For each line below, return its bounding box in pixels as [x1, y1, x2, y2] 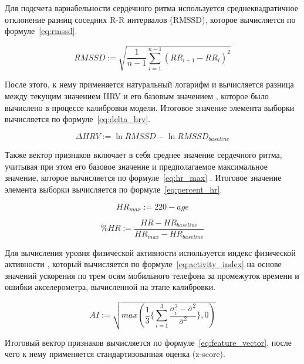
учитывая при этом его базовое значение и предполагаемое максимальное [5, 160, 268, 172]
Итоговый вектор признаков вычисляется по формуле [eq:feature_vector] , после [5, 336, 292, 348]
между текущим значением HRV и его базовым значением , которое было [5, 89, 269, 102]
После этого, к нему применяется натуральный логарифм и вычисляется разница [5, 78, 294, 90]
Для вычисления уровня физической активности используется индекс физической [5, 246, 296, 258]
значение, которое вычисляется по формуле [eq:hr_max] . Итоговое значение [5, 171, 282, 184]
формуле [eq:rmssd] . [5, 25, 77, 37]
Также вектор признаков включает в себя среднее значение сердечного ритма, [5, 149, 282, 161]
